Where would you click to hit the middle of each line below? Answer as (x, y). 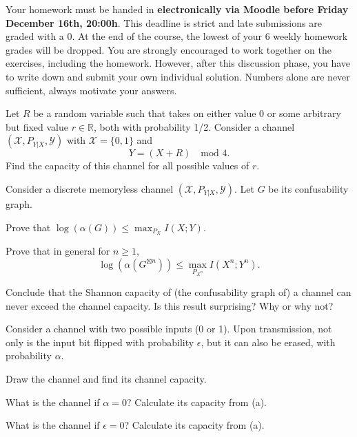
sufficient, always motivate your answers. (91, 90)
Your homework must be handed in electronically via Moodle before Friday (177, 9)
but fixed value (37, 126)
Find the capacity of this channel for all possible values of (127, 166)
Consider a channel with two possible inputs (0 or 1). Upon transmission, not (169, 329)
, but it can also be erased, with (268, 342)
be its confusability (308, 188)
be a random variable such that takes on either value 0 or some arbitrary (187, 113)
